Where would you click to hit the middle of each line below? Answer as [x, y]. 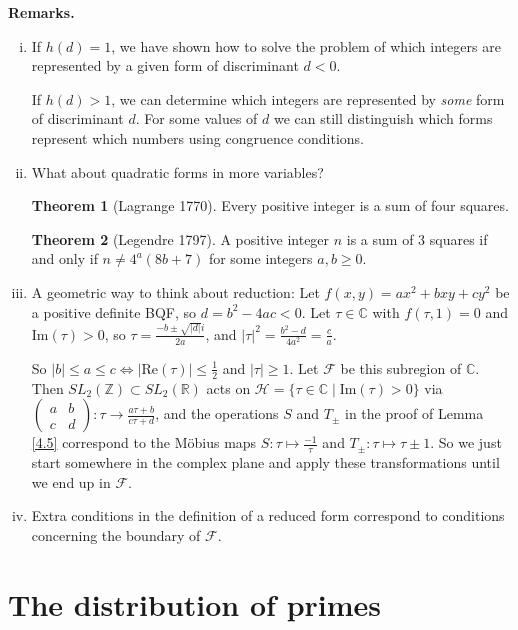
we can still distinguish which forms [383, 118]
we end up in [71, 481]
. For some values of [196, 118]
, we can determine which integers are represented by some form [308, 98]
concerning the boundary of [116, 535]
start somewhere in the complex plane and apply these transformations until [265, 462]
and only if [64, 258]
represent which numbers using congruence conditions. [197, 137]
